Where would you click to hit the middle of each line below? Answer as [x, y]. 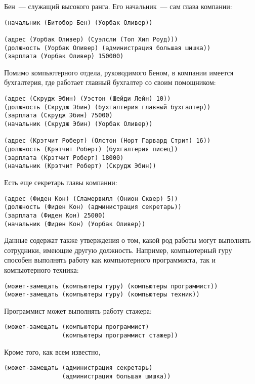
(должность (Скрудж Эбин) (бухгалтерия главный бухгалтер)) [108, 107]
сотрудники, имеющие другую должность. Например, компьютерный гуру [118, 250]
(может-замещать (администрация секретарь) [78, 368]
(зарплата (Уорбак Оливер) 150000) [64, 56]
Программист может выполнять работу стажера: [78, 310]
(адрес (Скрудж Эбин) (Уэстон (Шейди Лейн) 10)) [88, 99]
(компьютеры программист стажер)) [120, 336]
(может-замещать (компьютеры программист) [77, 327]
